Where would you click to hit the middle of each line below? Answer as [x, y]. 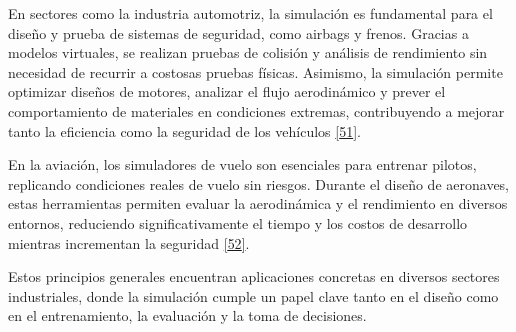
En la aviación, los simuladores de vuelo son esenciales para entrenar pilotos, [242, 164]
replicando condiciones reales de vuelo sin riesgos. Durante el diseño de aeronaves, [259, 183]
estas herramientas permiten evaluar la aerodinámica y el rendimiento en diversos [258, 203]
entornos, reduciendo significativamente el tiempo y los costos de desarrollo [238, 222]
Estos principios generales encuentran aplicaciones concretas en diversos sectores [254, 276]
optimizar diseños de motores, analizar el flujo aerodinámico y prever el [227, 91]
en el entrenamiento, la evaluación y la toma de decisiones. [187, 315]
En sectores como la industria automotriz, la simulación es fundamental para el [250, 13]
